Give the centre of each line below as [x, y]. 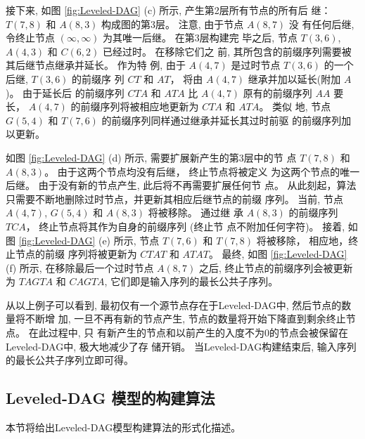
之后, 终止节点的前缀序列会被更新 [276, 267]
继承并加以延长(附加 [294, 78]
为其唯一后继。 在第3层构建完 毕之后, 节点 [200, 38]
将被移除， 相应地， [302, 240]
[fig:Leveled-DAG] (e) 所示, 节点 [89, 240]
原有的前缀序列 [277, 92]
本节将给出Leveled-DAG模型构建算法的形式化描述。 [123, 427]
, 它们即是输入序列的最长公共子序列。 [191, 281]
